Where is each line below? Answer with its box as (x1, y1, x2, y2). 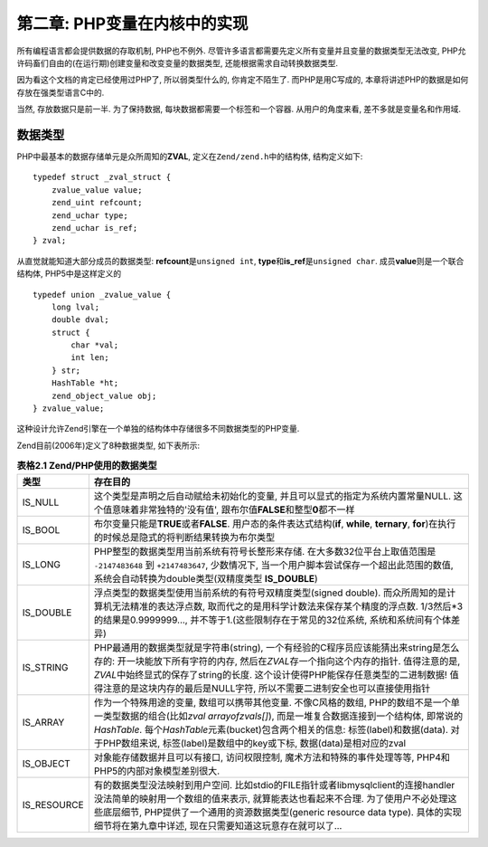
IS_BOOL (22, 523, 61, 536)
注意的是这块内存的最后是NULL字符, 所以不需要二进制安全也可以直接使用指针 (102, 681, 431, 694)
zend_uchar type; (51, 210, 128, 221)
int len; (70, 353, 109, 363)
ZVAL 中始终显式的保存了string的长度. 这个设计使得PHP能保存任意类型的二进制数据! (93, 668, 447, 680)
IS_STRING (22, 661, 69, 673)
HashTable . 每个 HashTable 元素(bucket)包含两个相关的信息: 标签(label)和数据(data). (93, 723, 449, 736)
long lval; (51, 301, 100, 312)
